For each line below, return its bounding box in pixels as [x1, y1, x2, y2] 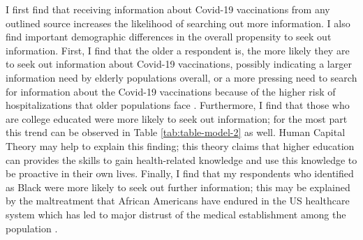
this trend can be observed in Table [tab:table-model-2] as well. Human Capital [6, 125, 346, 140]
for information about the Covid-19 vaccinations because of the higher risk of [6, 84, 336, 98]
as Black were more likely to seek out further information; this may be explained [6, 179, 350, 194]
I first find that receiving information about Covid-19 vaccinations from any [6, 2, 330, 16]
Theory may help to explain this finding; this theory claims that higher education [6, 138, 355, 153]
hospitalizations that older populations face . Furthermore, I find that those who [6, 98, 350, 112]
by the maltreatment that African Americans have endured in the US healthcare [6, 193, 350, 208]
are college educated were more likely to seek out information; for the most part [6, 111, 348, 126]
